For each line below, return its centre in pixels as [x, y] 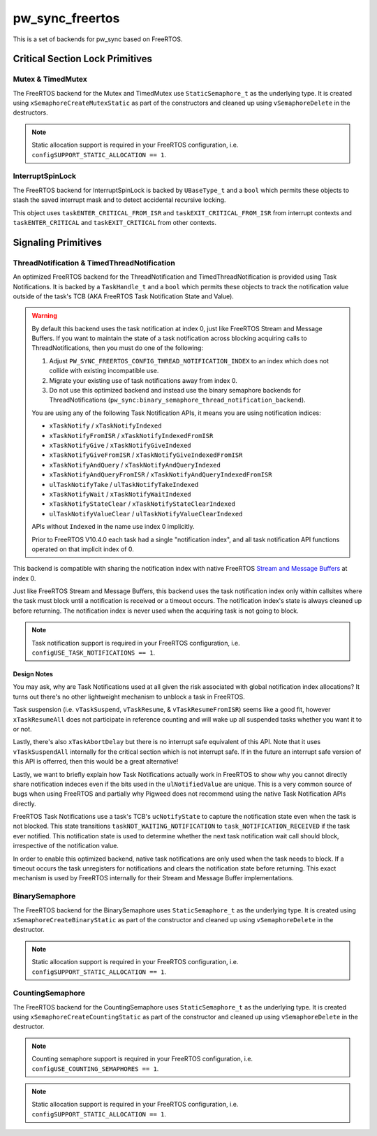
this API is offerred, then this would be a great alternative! [96, 762]
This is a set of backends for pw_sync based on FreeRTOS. [98, 39]
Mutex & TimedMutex [50, 79]
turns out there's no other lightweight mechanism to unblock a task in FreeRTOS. [129, 697]
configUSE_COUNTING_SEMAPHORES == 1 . [95, 1068]
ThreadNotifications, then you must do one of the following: [118, 348]
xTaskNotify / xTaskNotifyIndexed [105, 425]
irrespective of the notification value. [66, 846]
